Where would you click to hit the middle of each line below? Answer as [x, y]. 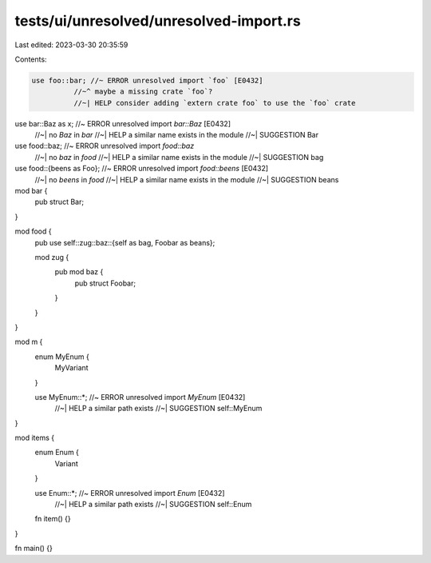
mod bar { [31, 191]
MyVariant [71, 368]
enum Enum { [57, 453]
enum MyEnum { [62, 357]
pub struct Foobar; [105, 283]
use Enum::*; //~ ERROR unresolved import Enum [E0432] [130, 493]
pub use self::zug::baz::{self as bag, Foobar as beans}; [125, 242]
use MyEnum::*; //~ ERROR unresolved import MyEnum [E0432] [140, 397]
